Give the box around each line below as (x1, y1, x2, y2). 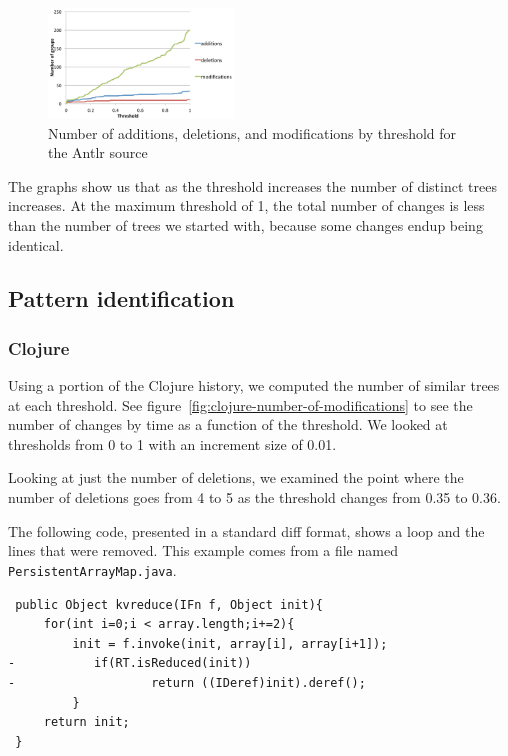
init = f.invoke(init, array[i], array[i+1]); (72, 636, 388, 651)
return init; (43, 715, 130, 730)
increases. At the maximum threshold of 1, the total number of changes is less (8, 195, 485, 216)
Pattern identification (8, 283, 235, 314)
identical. (8, 234, 64, 255)
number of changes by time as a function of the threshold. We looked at (8, 414, 448, 435)
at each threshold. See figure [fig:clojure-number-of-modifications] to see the (8, 394, 473, 415)
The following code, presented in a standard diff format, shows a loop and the (8, 520, 485, 541)
